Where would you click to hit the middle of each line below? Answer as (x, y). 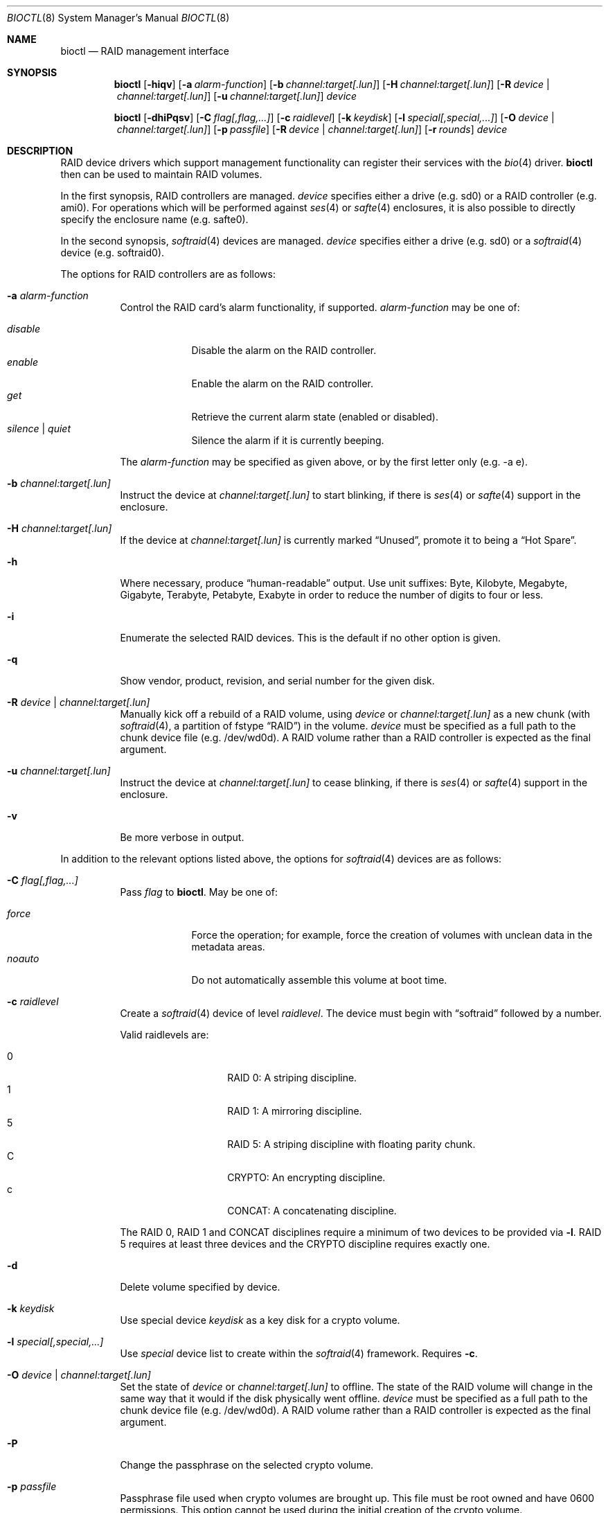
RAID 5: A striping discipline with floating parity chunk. (351, 1144)
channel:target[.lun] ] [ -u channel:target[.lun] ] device (237, 96)
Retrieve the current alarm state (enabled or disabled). (315, 417)
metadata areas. (228, 947)
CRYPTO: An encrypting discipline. (306, 1177)
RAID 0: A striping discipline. (292, 1078)
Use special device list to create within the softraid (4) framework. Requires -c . (299, 1353)
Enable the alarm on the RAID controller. (283, 383)
